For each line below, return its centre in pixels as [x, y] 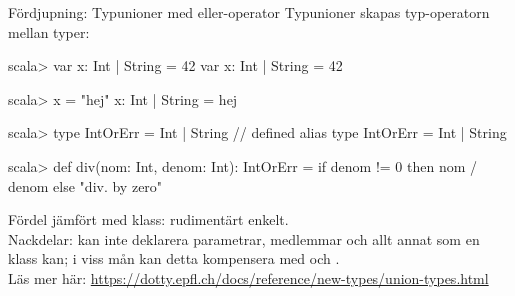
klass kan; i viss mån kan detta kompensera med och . [174, 258]
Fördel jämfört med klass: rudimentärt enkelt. [148, 219]
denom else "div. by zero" [85, 185]
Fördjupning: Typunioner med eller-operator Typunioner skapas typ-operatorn [249, 12]
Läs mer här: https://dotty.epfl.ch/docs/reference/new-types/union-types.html [248, 277]
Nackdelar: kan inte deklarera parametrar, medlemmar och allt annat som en [244, 238]
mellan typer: [49, 31]
